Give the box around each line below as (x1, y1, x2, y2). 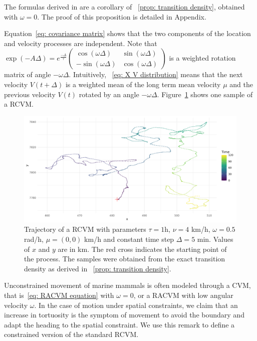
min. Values (197, 233, 233, 244)
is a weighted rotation (169, 53, 236, 63)
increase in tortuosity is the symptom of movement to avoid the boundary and (4, 309, 244, 320)
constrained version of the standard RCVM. (4, 329, 139, 339)
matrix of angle (4, 69, 51, 80)
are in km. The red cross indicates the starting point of (58, 243, 227, 254)
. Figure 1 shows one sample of (157, 89, 253, 99)
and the (229, 79, 253, 89)
